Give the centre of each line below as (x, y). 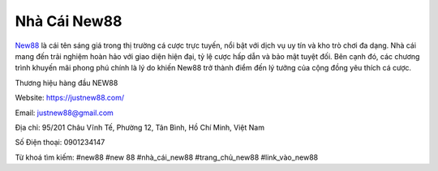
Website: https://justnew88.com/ (70, 98)
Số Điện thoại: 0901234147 (60, 143)
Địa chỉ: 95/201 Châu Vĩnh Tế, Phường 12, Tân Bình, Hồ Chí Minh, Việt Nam (140, 127)
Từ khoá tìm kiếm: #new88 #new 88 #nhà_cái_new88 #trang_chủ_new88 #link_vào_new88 (167, 157)
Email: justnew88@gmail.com (64, 113)
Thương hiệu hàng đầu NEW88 (67, 83)
